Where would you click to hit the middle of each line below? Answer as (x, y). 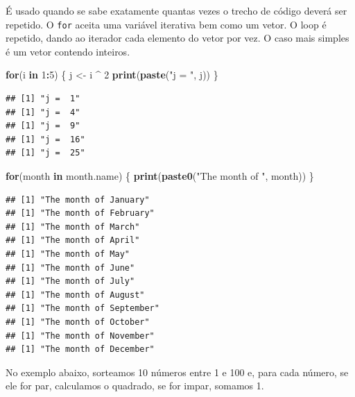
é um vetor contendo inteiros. (68, 51)
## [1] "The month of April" (73, 240)
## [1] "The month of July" (70, 281)
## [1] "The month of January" (78, 200)
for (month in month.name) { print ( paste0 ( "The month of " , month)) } (160, 176)
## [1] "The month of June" (70, 268)
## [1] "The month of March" (73, 227)
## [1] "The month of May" (68, 254)
